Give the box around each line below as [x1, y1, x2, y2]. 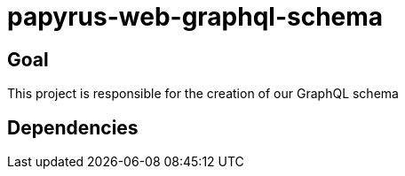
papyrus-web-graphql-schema [7, 2, 384, 32]
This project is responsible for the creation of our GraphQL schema [7, 86, 399, 102]
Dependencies [7, 116, 139, 139]
